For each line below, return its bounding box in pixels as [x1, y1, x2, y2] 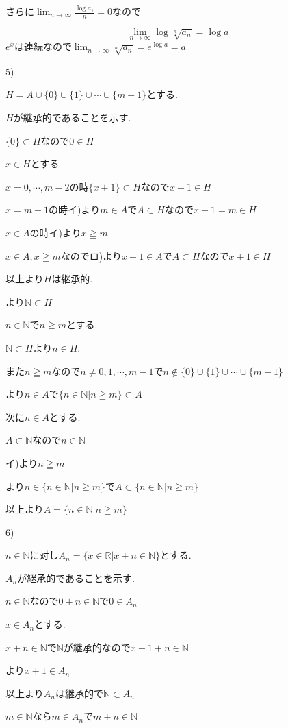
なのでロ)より [60, 248, 122, 263]
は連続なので [14, 39, 72, 53]
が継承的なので [63, 640, 131, 654]
